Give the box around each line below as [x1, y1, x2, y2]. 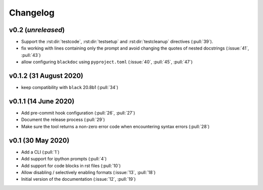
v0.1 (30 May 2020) [9, 136, 70, 144]
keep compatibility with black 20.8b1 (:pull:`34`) [21, 85, 119, 90]
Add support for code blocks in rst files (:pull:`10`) [21, 163, 121, 169]
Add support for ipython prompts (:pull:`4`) [21, 156, 107, 162]
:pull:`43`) [21, 52, 41, 58]
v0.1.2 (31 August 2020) [9, 72, 84, 80]
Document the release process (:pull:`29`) [21, 117, 105, 122]
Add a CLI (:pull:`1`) [21, 149, 60, 155]
